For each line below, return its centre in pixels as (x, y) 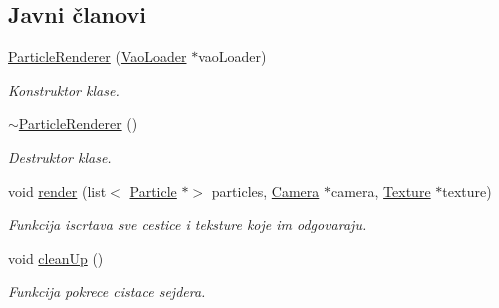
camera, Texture (380, 190)
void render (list (57, 190)
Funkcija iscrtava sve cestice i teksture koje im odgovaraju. (187, 224)
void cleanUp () (56, 257)
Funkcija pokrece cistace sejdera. (107, 291)
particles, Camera (265, 190)
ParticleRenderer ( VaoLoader (97, 56)
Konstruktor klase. (64, 89)
